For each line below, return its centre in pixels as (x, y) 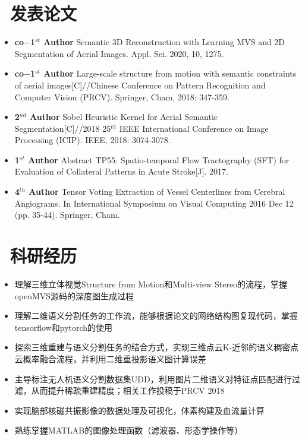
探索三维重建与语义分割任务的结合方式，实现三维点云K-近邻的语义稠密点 (157, 347)
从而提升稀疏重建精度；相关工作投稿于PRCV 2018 (128, 390)
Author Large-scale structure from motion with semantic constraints (170, 73)
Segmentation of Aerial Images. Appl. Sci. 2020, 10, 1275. (119, 53)
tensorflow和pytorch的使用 (64, 327)
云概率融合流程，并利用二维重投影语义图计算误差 (110, 358)
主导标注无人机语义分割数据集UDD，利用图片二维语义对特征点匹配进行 (153, 379)
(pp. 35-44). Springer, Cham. (67, 215)
